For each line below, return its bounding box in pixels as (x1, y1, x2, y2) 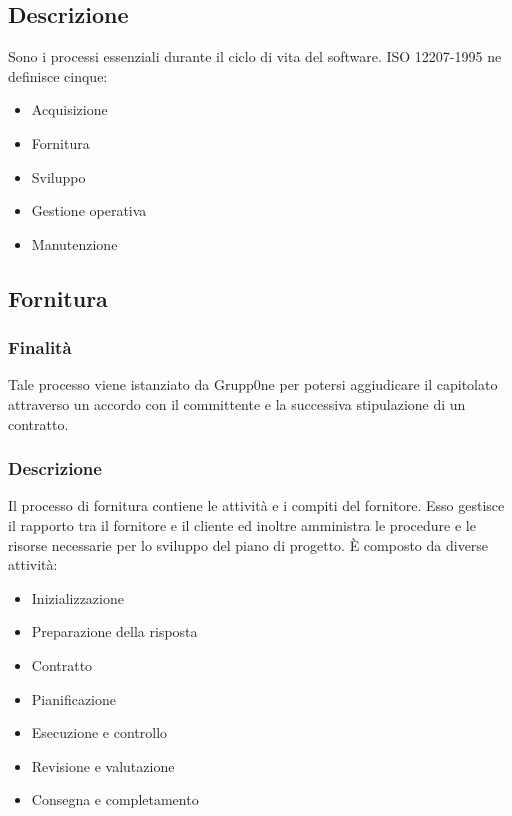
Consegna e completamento (31, 789, 199, 810)
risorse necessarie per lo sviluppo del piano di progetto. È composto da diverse (8, 534, 489, 555)
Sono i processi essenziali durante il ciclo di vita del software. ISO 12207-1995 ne (8, 46, 502, 67)
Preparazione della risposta (31, 621, 198, 642)
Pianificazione (31, 688, 117, 709)
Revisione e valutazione (31, 755, 175, 776)
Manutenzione (31, 233, 118, 254)
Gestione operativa (31, 200, 147, 221)
